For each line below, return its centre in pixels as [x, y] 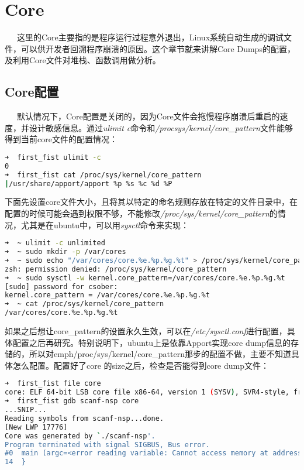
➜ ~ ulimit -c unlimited [55, 243]
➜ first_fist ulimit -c [53, 157]
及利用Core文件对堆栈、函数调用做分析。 [83, 60]
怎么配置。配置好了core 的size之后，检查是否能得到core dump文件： [141, 365]
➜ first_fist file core [53, 384]
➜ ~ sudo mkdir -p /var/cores [65, 252]
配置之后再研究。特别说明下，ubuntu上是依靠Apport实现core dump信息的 [151, 342]
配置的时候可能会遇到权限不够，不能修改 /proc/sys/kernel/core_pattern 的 [141, 213]
